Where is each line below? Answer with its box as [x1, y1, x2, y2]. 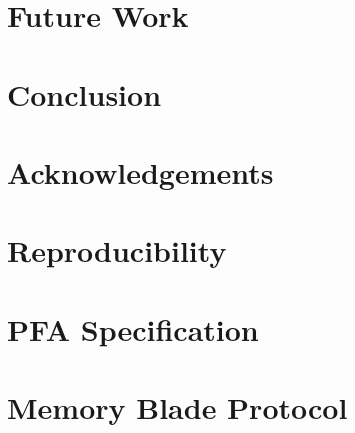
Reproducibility [7, 230, 227, 271]
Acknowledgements [7, 151, 274, 192]
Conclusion [7, 73, 162, 114]
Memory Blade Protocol [7, 387, 348, 428]
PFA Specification [7, 308, 259, 349]
